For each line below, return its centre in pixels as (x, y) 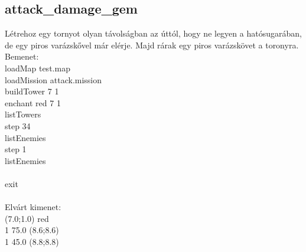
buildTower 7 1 (32, 91)
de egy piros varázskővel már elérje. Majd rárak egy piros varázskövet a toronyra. (152, 45)
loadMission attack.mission (53, 79)
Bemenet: (22, 56)
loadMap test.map (38, 68)
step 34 (18, 125)
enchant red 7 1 (33, 102)
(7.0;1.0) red (27, 218)
